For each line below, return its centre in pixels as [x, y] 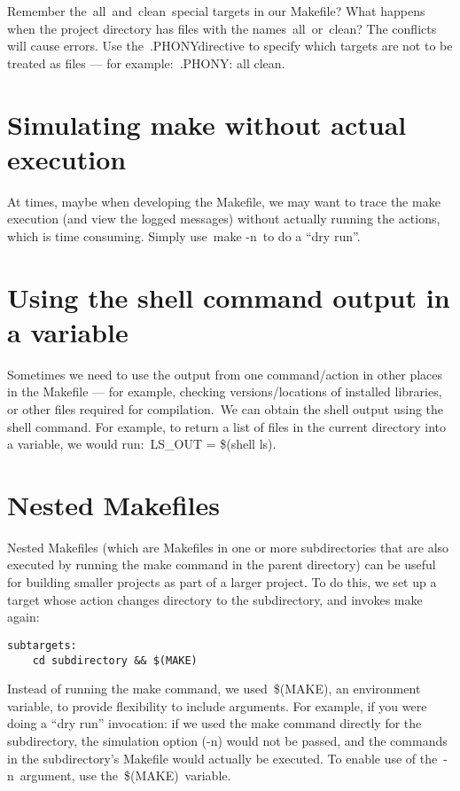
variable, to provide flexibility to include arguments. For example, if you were [217, 705]
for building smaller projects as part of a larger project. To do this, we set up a [222, 582]
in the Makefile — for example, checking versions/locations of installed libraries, [225, 392]
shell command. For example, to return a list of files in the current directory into [226, 426]
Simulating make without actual [207, 124]
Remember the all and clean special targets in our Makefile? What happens [216, 11]
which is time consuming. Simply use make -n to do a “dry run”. [184, 235]
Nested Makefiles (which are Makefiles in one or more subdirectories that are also [228, 547]
